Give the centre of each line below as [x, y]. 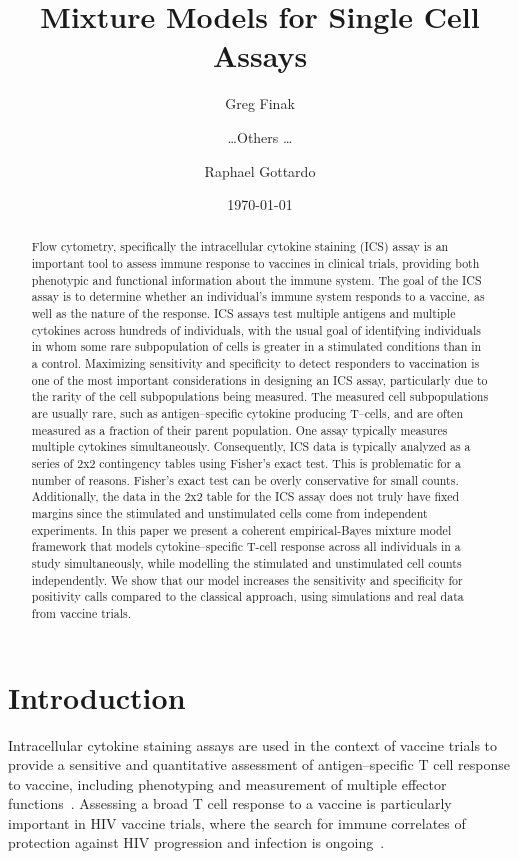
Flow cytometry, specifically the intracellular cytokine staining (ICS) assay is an [240, 246]
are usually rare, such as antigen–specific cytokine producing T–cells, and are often [247, 413]
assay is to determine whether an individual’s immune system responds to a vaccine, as [258, 296]
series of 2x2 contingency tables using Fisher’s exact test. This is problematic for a [246, 463]
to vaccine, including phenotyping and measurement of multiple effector [227, 783]
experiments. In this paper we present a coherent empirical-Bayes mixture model [241, 529]
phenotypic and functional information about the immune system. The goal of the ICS [256, 279]
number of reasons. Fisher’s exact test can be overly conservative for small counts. [245, 479]
